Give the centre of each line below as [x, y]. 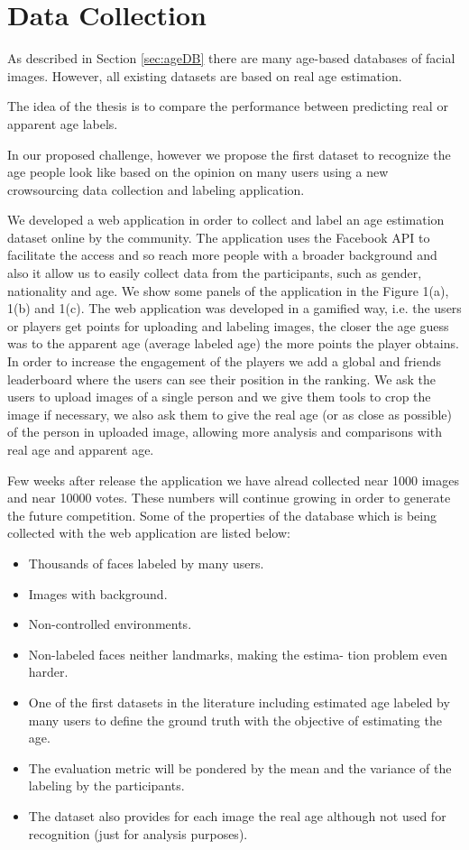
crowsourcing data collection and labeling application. [156, 189]
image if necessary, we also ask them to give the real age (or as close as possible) [230, 414]
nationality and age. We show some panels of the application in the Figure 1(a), [228, 290]
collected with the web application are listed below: [149, 533]
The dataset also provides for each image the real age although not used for [237, 815]
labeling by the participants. [106, 785]
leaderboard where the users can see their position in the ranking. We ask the [222, 379]
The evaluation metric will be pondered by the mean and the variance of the [240, 767]
